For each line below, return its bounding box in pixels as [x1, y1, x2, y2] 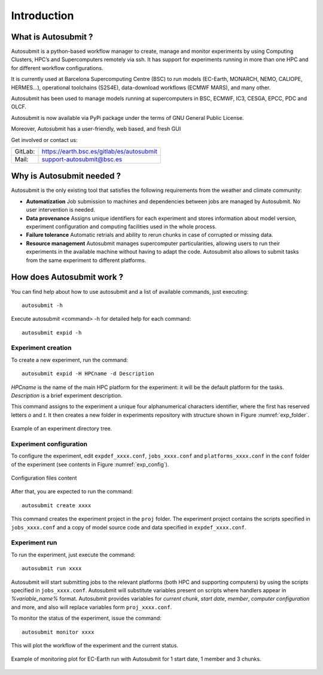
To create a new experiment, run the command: [11, 356, 129, 363]
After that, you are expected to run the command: [11, 488, 133, 495]
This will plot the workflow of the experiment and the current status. [11, 641, 179, 649]
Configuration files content [11, 474, 77, 482]
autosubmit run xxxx [22, 565, 82, 572]
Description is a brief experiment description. [11, 392, 123, 399]
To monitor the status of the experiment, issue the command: [11, 614, 161, 622]
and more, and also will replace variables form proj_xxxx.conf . [11, 603, 172, 611]
